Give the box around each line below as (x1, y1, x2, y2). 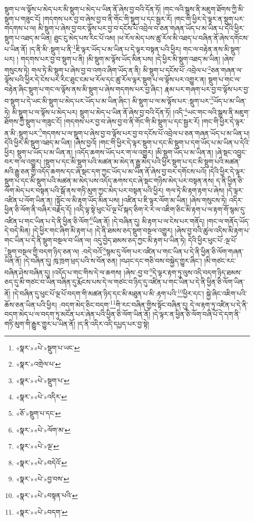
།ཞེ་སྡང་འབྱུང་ (215, 147, 247, 157)
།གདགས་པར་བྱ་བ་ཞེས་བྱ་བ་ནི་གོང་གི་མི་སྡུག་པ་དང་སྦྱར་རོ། (64, 116, 200, 127)
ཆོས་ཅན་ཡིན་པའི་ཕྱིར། (4, 299, 57, 309)
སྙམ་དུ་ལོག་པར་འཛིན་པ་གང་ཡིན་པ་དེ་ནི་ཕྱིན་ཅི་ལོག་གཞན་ (106, 246, 244, 256)
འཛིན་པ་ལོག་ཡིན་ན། (4, 195, 53, 205)
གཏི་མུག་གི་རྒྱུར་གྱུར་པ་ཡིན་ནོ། (4, 318, 76, 328)
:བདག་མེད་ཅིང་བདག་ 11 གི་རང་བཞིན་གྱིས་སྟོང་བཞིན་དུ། (59, 298, 188, 309)
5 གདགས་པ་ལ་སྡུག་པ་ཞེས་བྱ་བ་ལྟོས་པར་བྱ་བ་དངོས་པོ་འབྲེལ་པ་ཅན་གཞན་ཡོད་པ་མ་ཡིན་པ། (39, 126, 250, 138)
